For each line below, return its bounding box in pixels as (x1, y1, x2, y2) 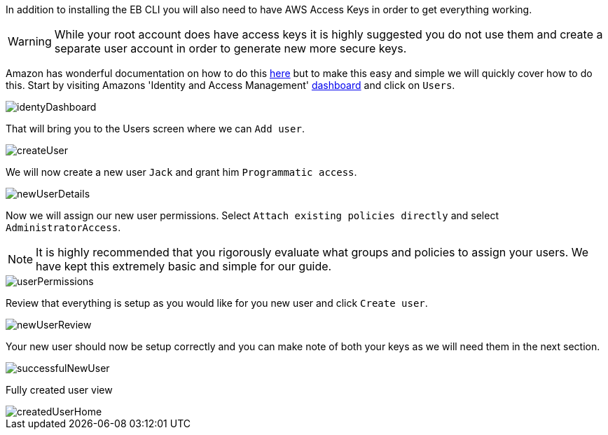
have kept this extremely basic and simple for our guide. (36, 259, 332, 273)
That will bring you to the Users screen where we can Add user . (6, 123, 305, 134)
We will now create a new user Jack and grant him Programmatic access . (6, 166, 357, 178)
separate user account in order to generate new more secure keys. (54, 41, 407, 55)
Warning (8, 34, 52, 48)
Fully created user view (6, 384, 113, 396)
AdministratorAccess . (6, 221, 121, 233)
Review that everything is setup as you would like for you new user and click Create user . (6, 297, 428, 309)
